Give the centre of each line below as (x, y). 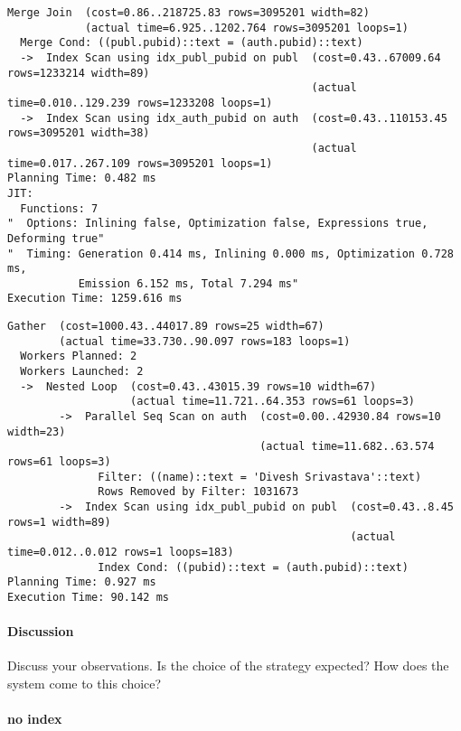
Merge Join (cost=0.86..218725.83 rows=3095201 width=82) (188, 13)
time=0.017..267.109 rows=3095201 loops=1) (140, 163)
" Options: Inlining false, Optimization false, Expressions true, (218, 224)
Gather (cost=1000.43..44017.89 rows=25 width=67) (166, 327)
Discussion (41, 631)
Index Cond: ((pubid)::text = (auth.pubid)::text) (253, 567)
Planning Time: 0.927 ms (82, 582)
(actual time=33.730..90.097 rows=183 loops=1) (205, 341)
